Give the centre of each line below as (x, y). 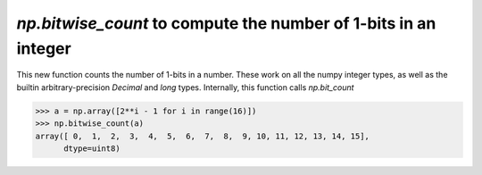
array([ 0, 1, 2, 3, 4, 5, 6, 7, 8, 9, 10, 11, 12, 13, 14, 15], (203, 136)
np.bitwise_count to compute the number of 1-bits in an (226, 23)
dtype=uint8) (92, 148)
